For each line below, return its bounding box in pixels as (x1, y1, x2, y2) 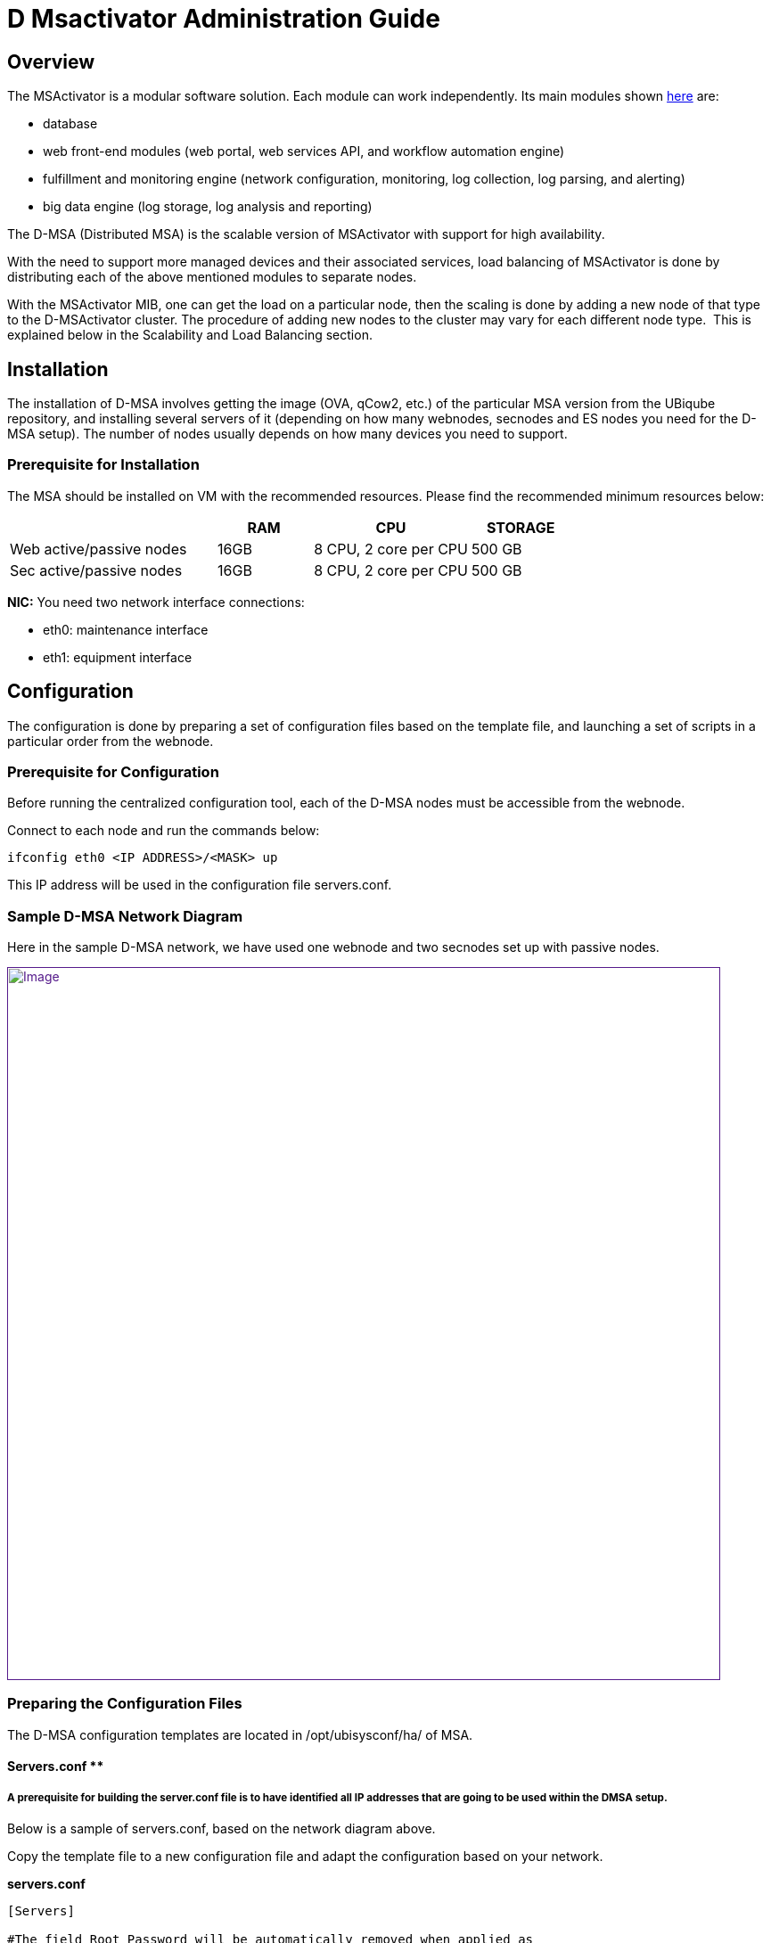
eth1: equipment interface (43, 649, 193, 665)
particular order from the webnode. (7, 733, 214, 749)
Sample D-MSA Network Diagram (7, 906, 243, 925)
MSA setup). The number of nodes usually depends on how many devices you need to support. (7, 426, 568, 442)
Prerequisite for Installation (7, 455, 200, 474)
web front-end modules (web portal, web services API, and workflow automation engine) (43, 143, 565, 160)
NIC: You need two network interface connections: (7, 594, 305, 610)
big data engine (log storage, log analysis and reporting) (43, 199, 373, 215)
